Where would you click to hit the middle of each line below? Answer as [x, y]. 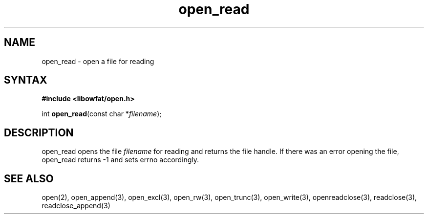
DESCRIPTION [39, 132]
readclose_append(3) [76, 206]
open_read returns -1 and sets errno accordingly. [120, 160]
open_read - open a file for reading [98, 61]
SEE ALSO [29, 178]
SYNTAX [26, 80]
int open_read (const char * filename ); [102, 114]
